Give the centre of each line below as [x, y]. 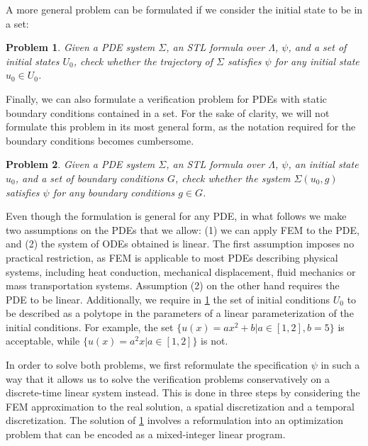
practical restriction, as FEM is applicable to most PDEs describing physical [172, 257]
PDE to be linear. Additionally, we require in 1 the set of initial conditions [168, 299]
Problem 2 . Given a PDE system [80, 164]
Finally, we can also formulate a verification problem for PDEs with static [167, 98]
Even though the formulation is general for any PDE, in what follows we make [176, 216]
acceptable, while [43, 341]
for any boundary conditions [114, 192]
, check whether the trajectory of [143, 61]
